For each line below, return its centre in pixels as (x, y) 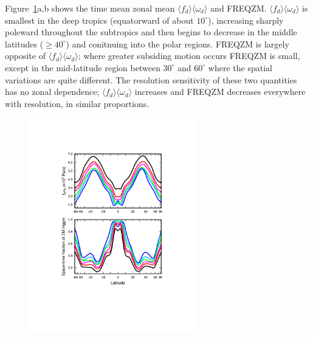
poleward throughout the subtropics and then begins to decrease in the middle (151, 32)
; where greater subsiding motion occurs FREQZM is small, (189, 56)
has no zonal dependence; (52, 92)
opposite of (25, 56)
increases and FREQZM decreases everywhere (220, 92)
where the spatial (240, 67)
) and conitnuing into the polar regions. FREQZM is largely (177, 43)
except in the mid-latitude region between (83, 67)
